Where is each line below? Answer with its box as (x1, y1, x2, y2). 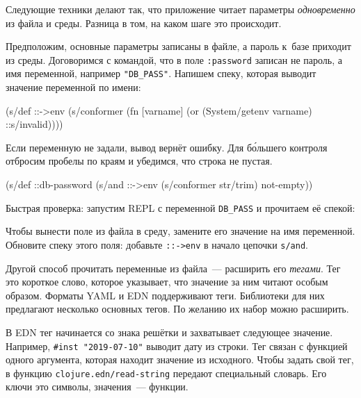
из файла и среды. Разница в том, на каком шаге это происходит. (6, 15, 282, 30)
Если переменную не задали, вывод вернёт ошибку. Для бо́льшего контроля (6, 140, 328, 154)
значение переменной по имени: (6, 80, 141, 94)
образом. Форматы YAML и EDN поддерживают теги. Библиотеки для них (6, 288, 325, 302)
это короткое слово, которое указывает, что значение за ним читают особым (6, 274, 328, 289)
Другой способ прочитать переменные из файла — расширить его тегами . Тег (6, 260, 341, 275)
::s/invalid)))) (6, 117, 63, 131)
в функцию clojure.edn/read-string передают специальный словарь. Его (6, 365, 327, 380)
